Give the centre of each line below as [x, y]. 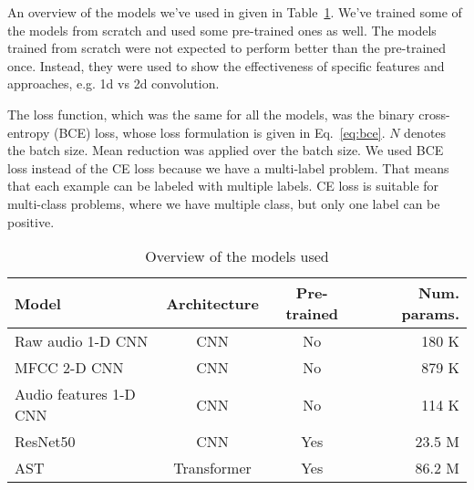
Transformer [212, 468]
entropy [29, 132]
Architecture [212, 303]
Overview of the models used [237, 256]
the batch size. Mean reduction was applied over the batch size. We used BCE [226, 150]
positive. [31, 221]
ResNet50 [45, 442]
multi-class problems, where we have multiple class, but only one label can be [224, 203]
